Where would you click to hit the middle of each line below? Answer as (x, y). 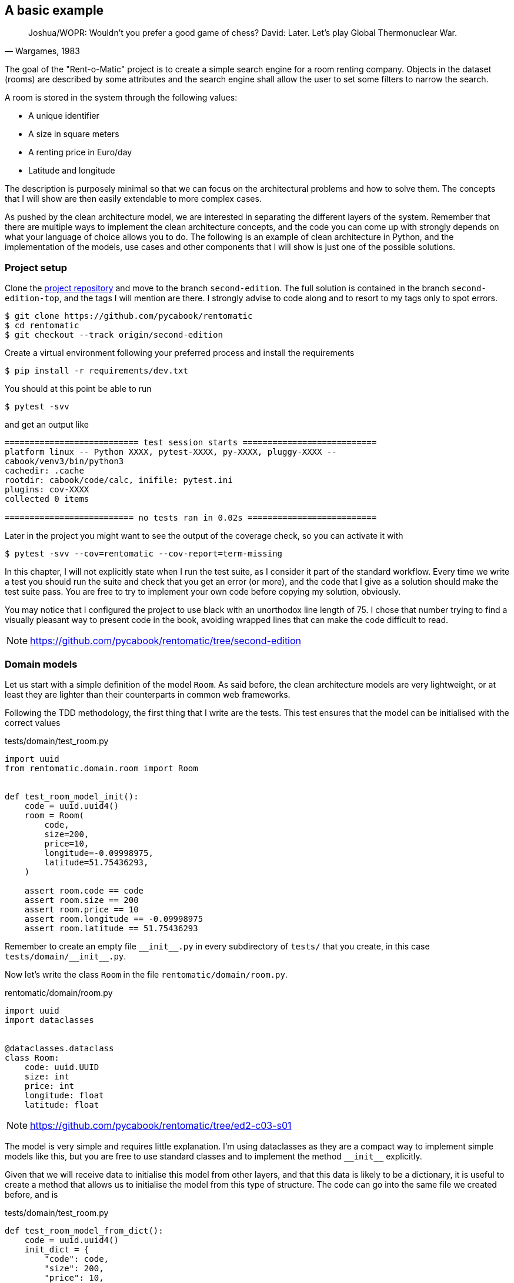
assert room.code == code (84, 890)
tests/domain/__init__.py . (66, 956)
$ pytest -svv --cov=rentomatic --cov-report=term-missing (144, 554)
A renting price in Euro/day (80, 152)
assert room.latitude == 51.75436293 (111, 928)
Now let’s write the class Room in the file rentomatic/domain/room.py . (146, 974)
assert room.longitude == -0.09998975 (114, 919)
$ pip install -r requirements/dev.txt (96, 371)
